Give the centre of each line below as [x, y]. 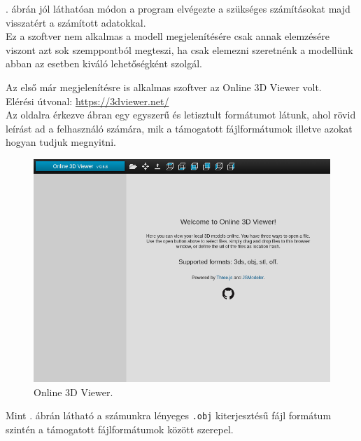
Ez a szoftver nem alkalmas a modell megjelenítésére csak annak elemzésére [168, 36]
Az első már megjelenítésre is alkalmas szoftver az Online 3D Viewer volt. [164, 87]
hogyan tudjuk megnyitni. [61, 142]
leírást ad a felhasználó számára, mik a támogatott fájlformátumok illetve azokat [179, 128]
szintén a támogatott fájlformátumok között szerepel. [120, 429]
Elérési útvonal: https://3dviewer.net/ [87, 101]
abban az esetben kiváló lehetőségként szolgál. [104, 63]
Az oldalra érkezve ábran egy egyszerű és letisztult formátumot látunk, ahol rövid [181, 115]
